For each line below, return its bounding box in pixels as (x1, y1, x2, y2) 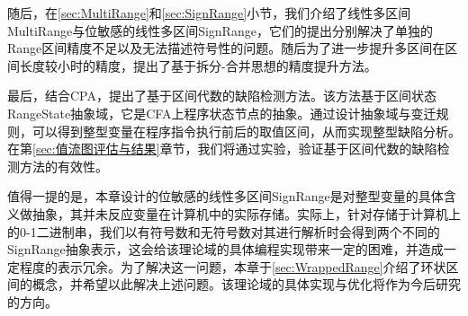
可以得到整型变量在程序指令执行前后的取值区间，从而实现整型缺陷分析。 (31, 121, 461, 140)
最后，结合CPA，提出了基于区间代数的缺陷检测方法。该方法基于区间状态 (7, 86, 436, 105)
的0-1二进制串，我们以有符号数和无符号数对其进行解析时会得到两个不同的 (7, 222, 440, 241)
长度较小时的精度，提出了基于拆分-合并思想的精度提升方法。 (19, 56, 377, 75)
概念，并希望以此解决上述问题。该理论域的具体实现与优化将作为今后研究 (31, 275, 461, 294)
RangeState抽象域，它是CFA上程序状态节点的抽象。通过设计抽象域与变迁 (7, 103, 436, 122)
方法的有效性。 (19, 156, 108, 175)
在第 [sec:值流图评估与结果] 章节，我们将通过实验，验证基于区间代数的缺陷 (7, 139, 437, 158)
